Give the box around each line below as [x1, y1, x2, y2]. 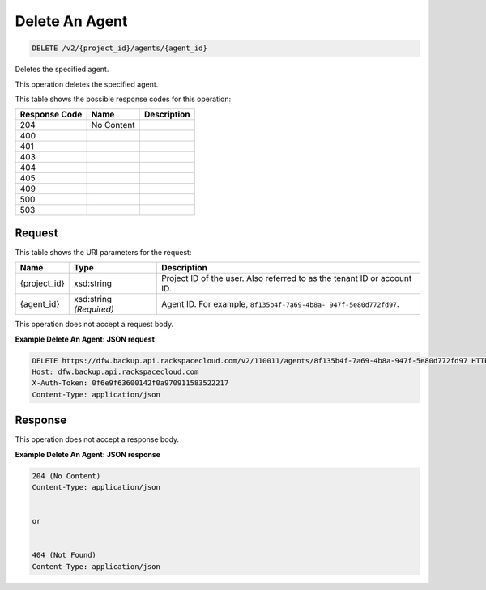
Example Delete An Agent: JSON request [15, 334, 156, 344]
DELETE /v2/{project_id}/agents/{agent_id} [32, 44, 208, 53]
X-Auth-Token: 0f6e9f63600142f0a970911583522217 [32, 379, 229, 388]
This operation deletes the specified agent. [15, 79, 159, 89]
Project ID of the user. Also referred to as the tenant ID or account [160, 273, 412, 284]
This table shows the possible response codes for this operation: [15, 94, 232, 104]
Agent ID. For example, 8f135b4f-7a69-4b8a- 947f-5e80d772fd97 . [160, 299, 400, 310]
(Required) [74, 303, 114, 315]
